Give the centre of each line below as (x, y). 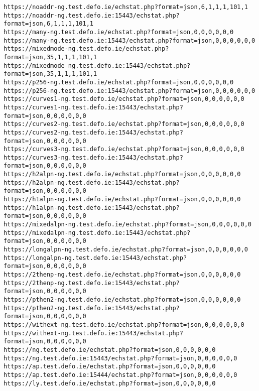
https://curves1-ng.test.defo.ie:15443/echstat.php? (93, 107)
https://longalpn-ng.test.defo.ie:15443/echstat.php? (95, 258)
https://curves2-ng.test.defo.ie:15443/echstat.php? (93, 132)
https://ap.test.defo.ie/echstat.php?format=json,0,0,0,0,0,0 (110, 367)
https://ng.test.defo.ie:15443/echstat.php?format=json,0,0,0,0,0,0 (120, 358)
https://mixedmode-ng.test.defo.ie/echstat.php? (86, 49)
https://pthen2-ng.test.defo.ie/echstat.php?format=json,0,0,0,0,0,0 (122, 299)
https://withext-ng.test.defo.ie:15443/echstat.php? (93, 333)
